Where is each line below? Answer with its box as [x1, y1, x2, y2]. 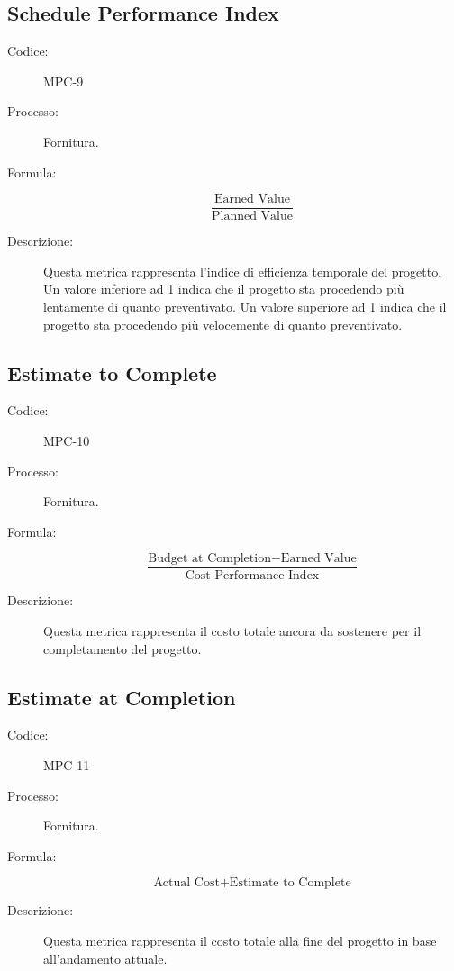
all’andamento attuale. [43, 948, 168, 967]
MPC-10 [43, 431, 90, 449]
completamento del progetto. [43, 639, 202, 658]
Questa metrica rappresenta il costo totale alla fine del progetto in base [43, 930, 437, 949]
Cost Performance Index [185, 569, 320, 583]
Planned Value [211, 210, 294, 223]
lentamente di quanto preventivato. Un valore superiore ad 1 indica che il [43, 297, 447, 316]
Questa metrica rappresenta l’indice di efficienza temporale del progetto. [43, 261, 442, 280]
